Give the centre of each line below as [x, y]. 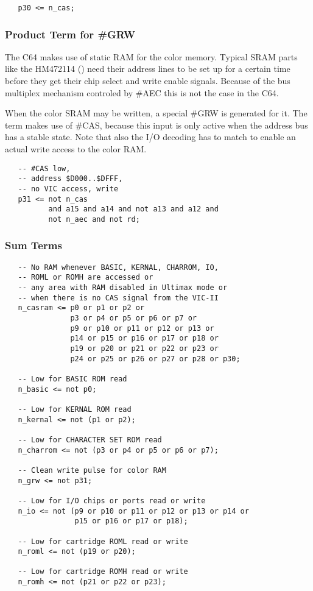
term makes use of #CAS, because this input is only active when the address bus [156, 125]
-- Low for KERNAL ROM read [75, 409]
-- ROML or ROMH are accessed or [86, 278]
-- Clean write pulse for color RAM [92, 470]
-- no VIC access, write [68, 189]
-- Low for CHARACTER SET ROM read [90, 440]
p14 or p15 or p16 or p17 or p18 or [144, 338]
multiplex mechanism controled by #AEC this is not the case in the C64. [142, 92]
